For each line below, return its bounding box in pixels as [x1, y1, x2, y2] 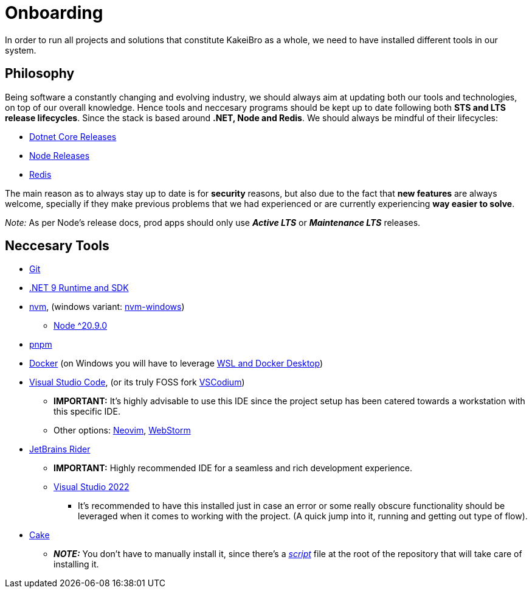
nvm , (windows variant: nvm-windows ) [29, 301, 185, 312]
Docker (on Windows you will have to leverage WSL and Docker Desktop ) [29, 358, 323, 369]
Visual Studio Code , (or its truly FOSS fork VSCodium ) [29, 377, 245, 388]
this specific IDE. [54, 406, 120, 417]
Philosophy [5, 66, 75, 82]
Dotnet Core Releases [29, 131, 117, 142]
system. [5, 44, 36, 55]
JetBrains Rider [29, 444, 91, 455]
